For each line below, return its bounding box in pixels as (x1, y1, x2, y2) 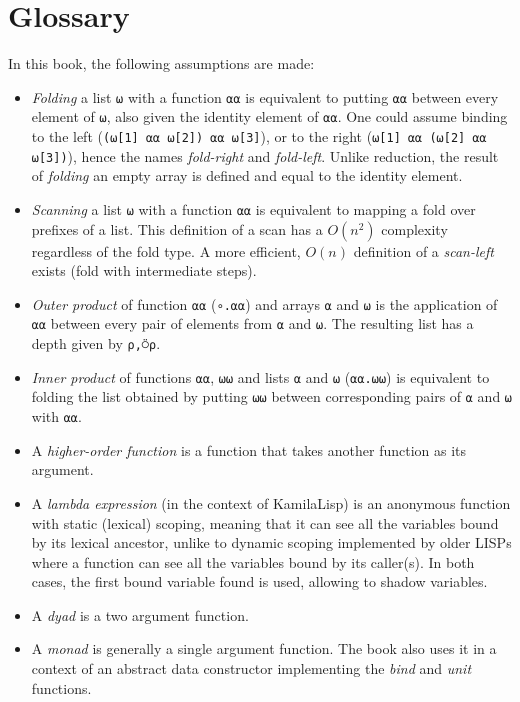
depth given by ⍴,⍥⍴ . (31, 333, 161, 354)
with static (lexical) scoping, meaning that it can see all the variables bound (31, 512, 499, 533)
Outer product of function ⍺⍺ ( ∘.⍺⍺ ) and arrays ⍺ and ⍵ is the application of (31, 293, 498, 314)
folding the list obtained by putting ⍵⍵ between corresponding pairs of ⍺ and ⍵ (31, 386, 513, 407)
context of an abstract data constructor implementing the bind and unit (31, 658, 472, 679)
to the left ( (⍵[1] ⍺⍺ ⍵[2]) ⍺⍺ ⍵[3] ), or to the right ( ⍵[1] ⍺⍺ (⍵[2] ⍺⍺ (31, 126, 487, 147)
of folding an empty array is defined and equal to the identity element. (31, 165, 463, 186)
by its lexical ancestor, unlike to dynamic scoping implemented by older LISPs (31, 532, 512, 553)
